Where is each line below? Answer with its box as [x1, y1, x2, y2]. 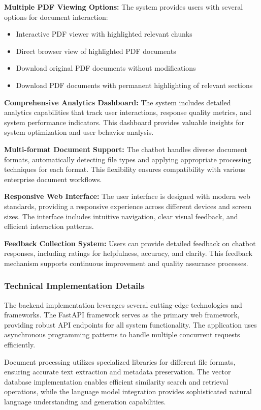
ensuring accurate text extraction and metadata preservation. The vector [4, 366, 231, 377]
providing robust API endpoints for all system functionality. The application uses [4, 319, 257, 330]
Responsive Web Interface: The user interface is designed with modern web [4, 191, 250, 201]
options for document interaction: [4, 11, 108, 22]
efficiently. [4, 339, 36, 350]
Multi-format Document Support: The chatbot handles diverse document [4, 143, 247, 154]
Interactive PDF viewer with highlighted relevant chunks [16, 28, 192, 39]
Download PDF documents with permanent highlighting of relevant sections [16, 79, 253, 90]
